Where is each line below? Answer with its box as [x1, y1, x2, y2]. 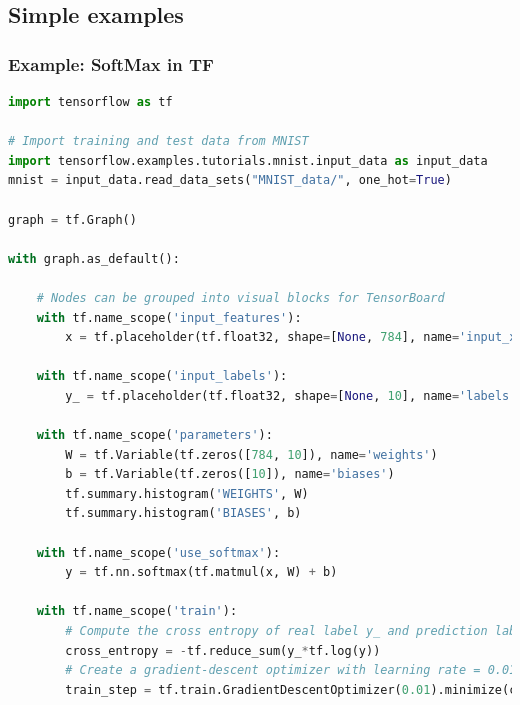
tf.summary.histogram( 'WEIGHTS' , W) [65, 486, 309, 501]
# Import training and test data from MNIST [8, 134, 309, 149]
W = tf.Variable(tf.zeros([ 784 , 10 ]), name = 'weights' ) [65, 447, 438, 462]
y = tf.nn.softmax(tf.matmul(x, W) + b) [65, 565, 338, 580]
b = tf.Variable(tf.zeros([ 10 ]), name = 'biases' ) [65, 467, 395, 482]
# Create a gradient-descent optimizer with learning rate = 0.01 [65, 663, 517, 678]
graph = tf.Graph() [8, 212, 137, 227]
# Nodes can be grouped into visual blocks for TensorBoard [36, 290, 445, 305]
